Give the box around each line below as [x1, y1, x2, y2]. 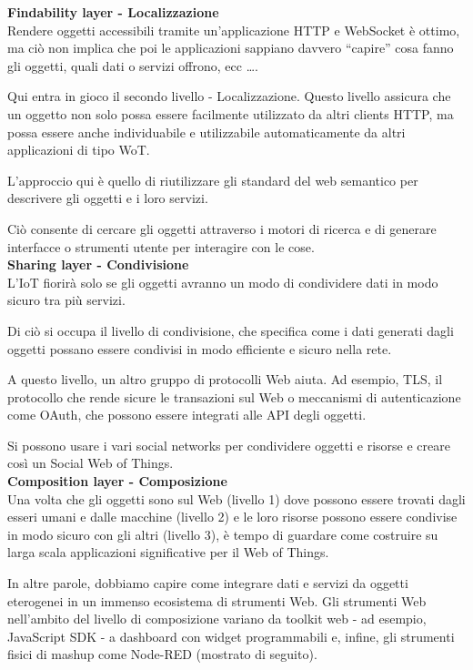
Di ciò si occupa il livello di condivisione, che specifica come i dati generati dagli [7, 320, 454, 340]
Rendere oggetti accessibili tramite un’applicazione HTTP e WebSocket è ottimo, [7, 20, 460, 39]
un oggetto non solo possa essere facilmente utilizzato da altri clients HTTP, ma [7, 104, 454, 123]
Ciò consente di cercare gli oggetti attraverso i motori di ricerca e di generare [7, 218, 437, 238]
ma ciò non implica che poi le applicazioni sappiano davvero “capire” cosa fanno [7, 38, 454, 57]
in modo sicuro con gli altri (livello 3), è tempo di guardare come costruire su [7, 524, 438, 543]
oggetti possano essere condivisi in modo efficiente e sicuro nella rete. [7, 339, 392, 358]
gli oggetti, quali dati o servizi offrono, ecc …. [7, 56, 258, 75]
